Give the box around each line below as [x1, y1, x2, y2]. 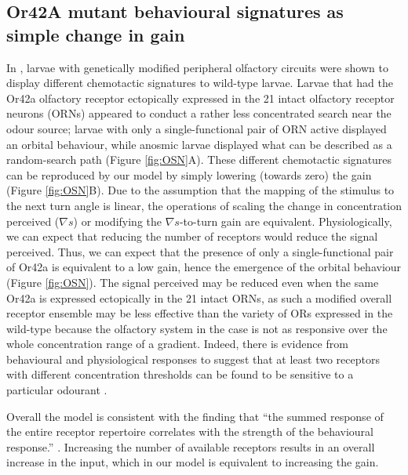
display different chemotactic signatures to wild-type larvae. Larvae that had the [6, 74, 393, 91]
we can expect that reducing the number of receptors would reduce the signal [6, 228, 378, 245]
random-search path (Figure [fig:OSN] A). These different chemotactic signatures [6, 151, 392, 168]
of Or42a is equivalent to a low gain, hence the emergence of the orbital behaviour [6, 259, 402, 275]
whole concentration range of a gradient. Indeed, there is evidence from [6, 335, 348, 352]
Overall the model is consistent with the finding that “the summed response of [6, 408, 384, 424]
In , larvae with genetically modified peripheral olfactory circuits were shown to [6, 59, 388, 75]
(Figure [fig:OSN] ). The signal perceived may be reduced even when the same [6, 274, 379, 290]
